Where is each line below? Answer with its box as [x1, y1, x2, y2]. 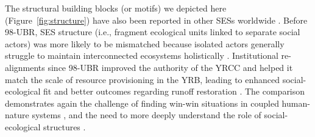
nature [5, 109, 29, 121]
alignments [5, 61, 45, 73]
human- [281, 96, 310, 109]
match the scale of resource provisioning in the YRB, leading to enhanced [5, 73, 280, 85]
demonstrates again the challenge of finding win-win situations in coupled [5, 96, 279, 109]
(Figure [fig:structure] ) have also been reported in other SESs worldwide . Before [5, 13, 308, 26]
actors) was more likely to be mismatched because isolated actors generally [5, 37, 285, 50]
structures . [43, 120, 86, 133]
